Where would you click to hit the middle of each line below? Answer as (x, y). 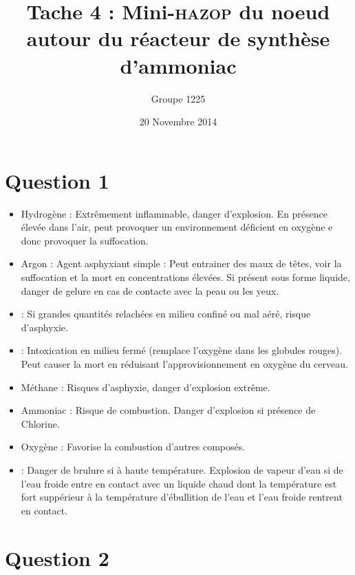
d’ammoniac (178, 65)
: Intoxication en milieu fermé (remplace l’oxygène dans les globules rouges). (182, 350)
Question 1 (57, 180)
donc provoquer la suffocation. (85, 240)
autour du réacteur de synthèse (178, 38)
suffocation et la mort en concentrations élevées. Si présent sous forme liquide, (185, 277)
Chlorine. (40, 423)
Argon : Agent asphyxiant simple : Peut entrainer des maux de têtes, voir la (181, 263)
